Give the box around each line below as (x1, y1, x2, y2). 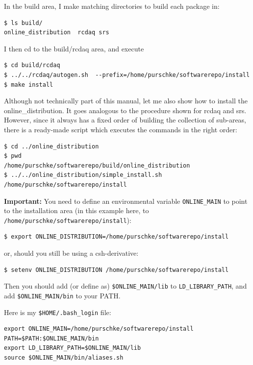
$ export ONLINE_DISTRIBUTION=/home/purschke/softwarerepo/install (4, 233, 229, 241)
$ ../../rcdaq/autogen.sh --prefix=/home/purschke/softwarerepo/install (4, 71, 250, 78)
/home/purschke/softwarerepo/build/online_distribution (4, 162, 190, 169)
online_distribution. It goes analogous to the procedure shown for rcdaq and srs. (4, 105, 247, 115)
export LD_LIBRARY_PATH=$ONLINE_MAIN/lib (4, 344, 141, 352)
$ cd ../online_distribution (4, 143, 99, 150)
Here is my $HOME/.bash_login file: (4, 307, 111, 317)
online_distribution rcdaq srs (4, 29, 109, 36)
